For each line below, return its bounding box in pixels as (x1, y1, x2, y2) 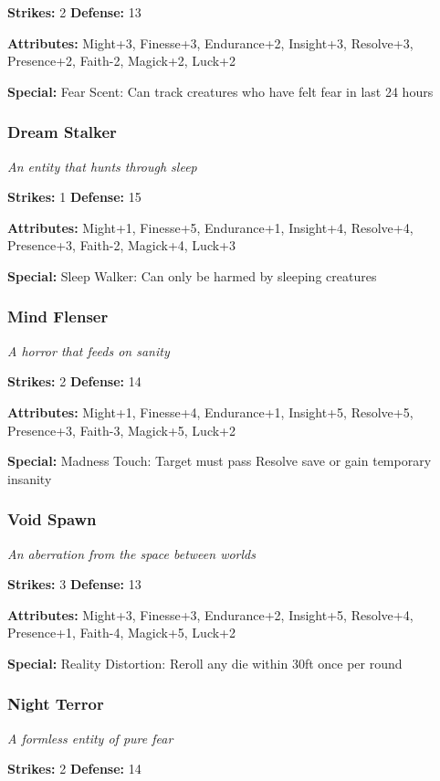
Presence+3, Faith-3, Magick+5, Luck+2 (7, 420, 236, 439)
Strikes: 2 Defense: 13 (7, 3, 141, 21)
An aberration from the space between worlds (7, 544, 256, 563)
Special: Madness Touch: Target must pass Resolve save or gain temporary (7, 451, 432, 470)
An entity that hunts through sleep (7, 156, 197, 175)
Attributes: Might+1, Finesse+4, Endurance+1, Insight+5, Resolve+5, (7, 402, 414, 421)
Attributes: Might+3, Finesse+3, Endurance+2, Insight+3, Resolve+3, (7, 33, 414, 52)
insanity (7, 469, 52, 488)
